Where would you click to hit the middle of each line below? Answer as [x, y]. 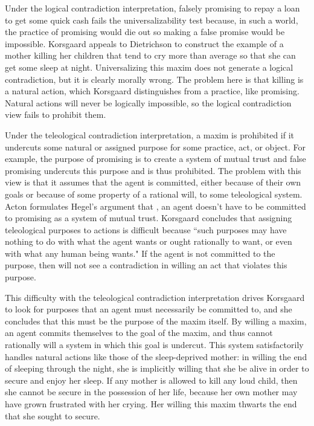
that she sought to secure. [53, 415]
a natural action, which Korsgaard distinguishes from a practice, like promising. [152, 91]
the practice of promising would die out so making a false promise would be [145, 32]
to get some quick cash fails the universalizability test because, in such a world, [152, 20]
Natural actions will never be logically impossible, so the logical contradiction [148, 102]
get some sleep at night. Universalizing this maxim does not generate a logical [149, 67]
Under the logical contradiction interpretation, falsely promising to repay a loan [152, 8]
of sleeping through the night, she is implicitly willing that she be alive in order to [157, 368]
